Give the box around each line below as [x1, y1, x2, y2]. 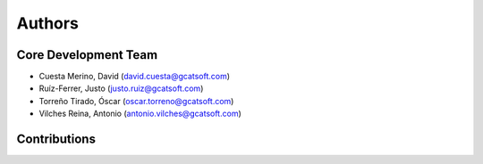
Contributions [16, 132, 96, 147]
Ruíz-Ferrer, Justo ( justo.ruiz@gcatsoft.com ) [38, 83, 204, 94]
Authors [16, 13, 80, 33]
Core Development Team [16, 47, 158, 62]
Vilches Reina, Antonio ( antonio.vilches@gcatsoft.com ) [38, 108, 241, 119]
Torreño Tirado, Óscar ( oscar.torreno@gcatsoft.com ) [38, 95, 234, 106]
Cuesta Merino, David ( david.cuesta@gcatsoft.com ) [38, 71, 231, 82]
